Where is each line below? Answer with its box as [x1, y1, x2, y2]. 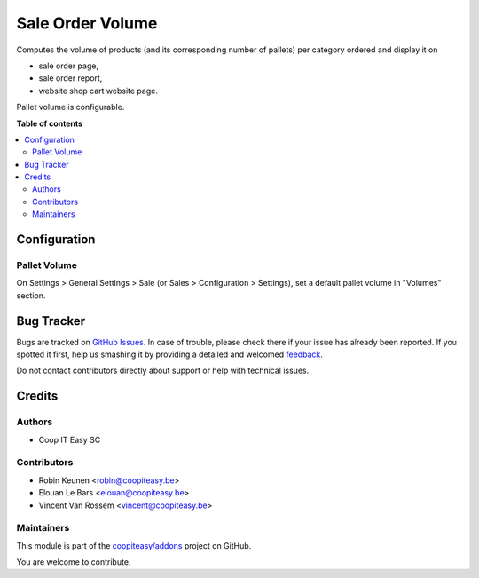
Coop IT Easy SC [38, 434, 101, 445]
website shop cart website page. [38, 85, 159, 96]
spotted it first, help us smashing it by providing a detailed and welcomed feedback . [16, 349, 324, 360]
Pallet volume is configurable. [16, 102, 125, 113]
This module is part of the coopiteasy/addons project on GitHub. [16, 540, 252, 550]
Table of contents [16, 118, 83, 129]
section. [16, 289, 46, 301]
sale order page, [38, 60, 99, 71]
